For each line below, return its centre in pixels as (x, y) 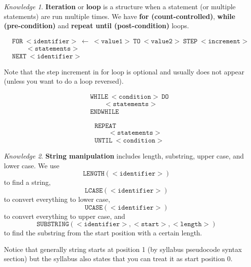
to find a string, (27, 182)
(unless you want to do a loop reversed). (64, 81)
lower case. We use (32, 165)
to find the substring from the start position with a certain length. (103, 233)
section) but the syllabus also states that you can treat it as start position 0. (118, 258)
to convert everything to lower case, (57, 199)
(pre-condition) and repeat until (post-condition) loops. (97, 26)
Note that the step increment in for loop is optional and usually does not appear (124, 71)
